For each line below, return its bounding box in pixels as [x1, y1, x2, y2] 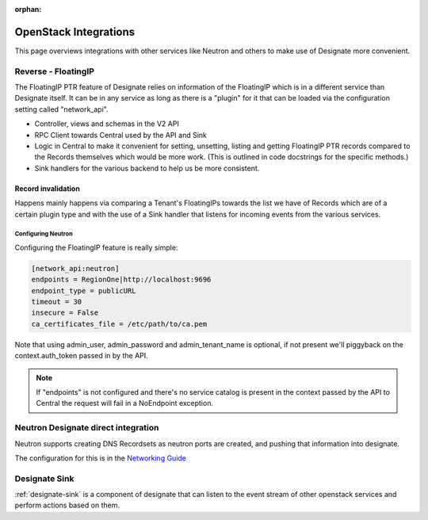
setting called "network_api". [14, 104, 109, 114]
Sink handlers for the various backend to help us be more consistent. [34, 163, 260, 173]
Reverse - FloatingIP [14, 66, 95, 77]
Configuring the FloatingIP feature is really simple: [14, 243, 178, 252]
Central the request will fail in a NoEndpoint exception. [36, 399, 214, 408]
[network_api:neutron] [31, 264, 120, 273]
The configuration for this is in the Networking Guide [14, 453, 186, 463]
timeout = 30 [31, 297, 82, 307]
